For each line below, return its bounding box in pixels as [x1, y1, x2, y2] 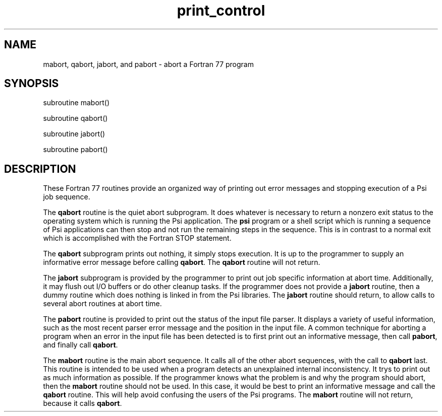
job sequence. [43, 192, 90, 201]
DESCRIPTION [4, 162, 76, 175]
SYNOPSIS [4, 77, 59, 90]
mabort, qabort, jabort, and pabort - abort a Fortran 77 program [43, 59, 254, 68]
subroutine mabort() [43, 98, 110, 107]
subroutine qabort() [43, 114, 108, 123]
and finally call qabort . [43, 340, 118, 350]
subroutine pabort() [43, 145, 108, 154]
